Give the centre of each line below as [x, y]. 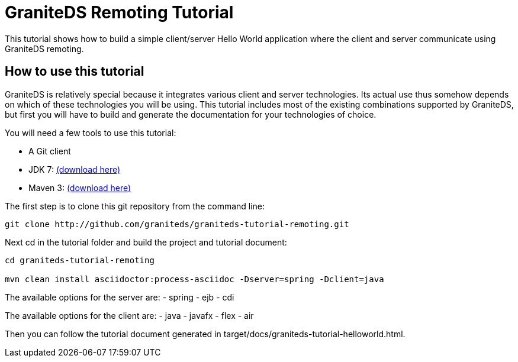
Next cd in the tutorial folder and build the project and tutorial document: [146, 242]
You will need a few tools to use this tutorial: [91, 132]
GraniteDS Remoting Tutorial [119, 12]
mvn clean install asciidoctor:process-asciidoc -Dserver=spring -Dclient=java [194, 279]
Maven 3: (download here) [80, 188]
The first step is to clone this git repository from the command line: [135, 206]
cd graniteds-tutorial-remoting [80, 260]
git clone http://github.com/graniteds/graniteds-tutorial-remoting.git [177, 224]
